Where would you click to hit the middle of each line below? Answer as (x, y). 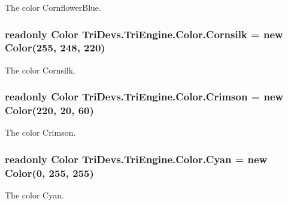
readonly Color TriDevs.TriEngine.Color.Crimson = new (144, 97)
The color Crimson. (40, 132)
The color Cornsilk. (40, 70)
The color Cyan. (34, 195)
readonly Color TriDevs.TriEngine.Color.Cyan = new (136, 159)
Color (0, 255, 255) (49, 172)
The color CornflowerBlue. (53, 7)
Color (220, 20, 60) (49, 110)
